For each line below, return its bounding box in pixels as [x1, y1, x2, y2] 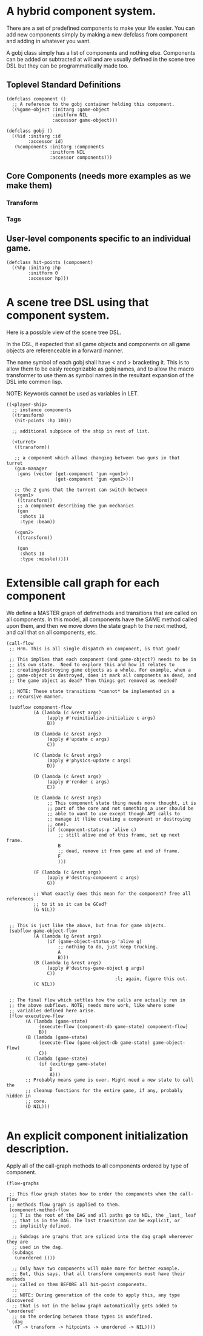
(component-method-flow [8, 1206, 69, 1213]
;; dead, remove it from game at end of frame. [58, 847, 181, 854]
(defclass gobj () [6, 128, 53, 134]
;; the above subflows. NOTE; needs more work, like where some [8, 1002, 175, 1008]
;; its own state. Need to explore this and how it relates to [8, 661, 175, 667]
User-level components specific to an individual [6, 234, 191, 244]
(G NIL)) [33, 906, 56, 913]
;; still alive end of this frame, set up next [58, 832, 181, 838]
